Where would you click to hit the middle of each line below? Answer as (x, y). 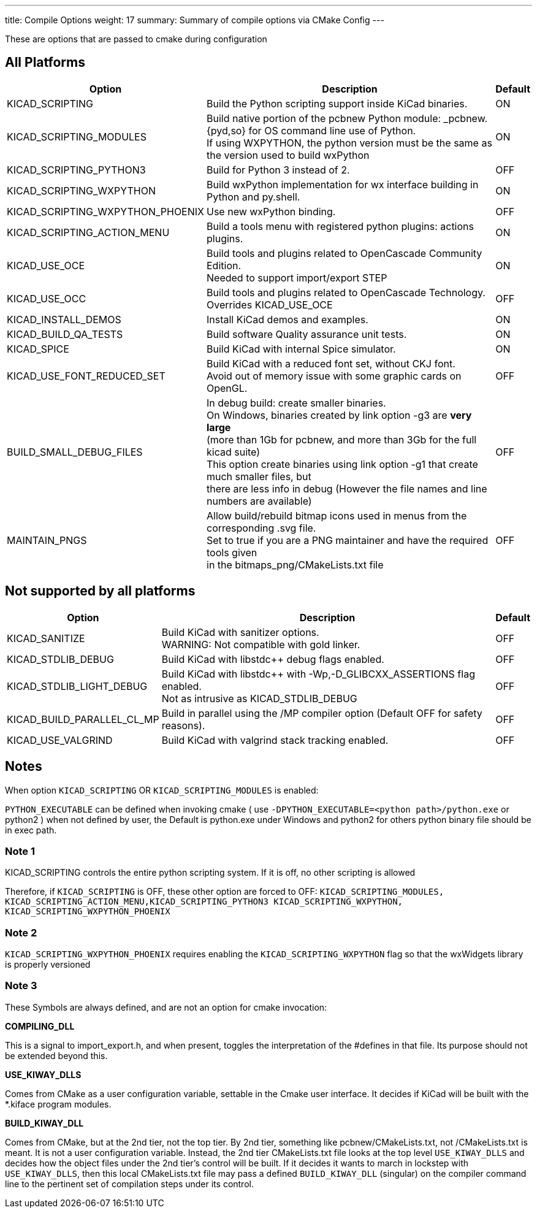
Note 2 (21, 932)
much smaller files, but (259, 476)
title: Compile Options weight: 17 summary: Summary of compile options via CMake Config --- (195, 20)
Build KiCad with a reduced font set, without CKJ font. (331, 363)
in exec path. (31, 830)
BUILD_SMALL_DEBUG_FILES (75, 452)
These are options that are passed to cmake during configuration (136, 39)
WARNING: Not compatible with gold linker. (261, 644)
